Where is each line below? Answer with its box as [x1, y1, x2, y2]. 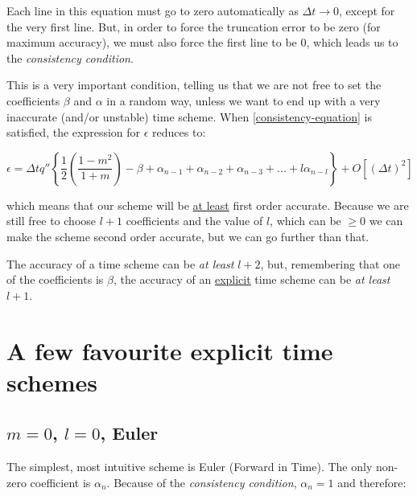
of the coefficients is [6, 271, 104, 288]
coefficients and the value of [126, 212, 263, 229]
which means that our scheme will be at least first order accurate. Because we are [6, 196, 409, 213]
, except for [339, 2, 395, 18]
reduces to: [152, 124, 206, 141]
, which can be [270, 212, 341, 229]
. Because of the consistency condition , [106, 473, 297, 490]
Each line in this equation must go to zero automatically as [6, 2, 299, 18]
